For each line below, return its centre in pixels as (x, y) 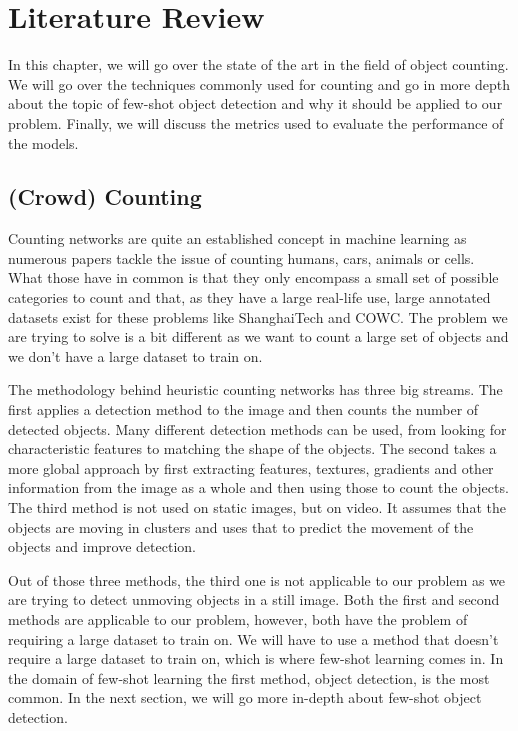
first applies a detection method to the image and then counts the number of (243, 409)
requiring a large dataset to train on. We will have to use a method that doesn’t (253, 638)
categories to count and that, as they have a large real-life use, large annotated (249, 297)
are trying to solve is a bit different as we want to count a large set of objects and (258, 336)
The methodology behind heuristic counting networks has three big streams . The (255, 389)
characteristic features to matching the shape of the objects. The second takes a (252, 448)
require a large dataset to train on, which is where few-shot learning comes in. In (256, 658)
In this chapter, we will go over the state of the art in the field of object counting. (258, 64)
